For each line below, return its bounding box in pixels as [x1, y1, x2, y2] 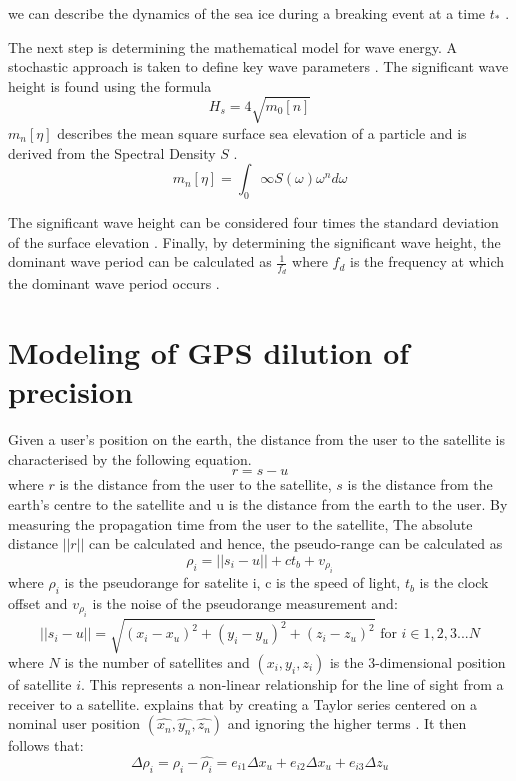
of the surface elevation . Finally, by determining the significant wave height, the [8, 231, 501, 252]
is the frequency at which [350, 251, 505, 272]
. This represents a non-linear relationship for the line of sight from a [80, 673, 504, 694]
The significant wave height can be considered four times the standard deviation [8, 211, 499, 232]
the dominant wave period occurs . [8, 273, 220, 294]
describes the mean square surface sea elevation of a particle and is [57, 122, 467, 143]
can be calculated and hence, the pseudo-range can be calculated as [89, 533, 503, 554]
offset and [8, 593, 68, 613]
